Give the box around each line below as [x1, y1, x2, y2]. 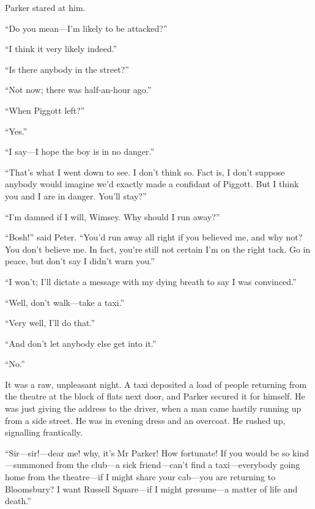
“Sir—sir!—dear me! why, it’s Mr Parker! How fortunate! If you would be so [5, 446, 290, 459]
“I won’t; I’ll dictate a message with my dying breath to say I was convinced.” [5, 275, 297, 288]
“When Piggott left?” [5, 103, 85, 116]
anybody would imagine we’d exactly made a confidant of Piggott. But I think [5, 177, 299, 190]
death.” [5, 494, 31, 507]
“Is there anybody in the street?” [5, 62, 129, 75]
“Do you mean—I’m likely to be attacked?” [5, 21, 168, 34]
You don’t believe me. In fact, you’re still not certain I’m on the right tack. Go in [5, 242, 311, 255]
